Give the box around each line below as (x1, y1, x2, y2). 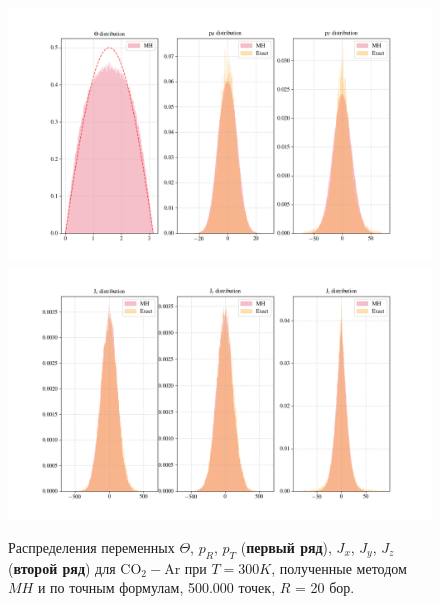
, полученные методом (271, 557, 407, 578)
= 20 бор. (295, 577, 355, 598)
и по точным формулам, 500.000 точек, (37, 577, 276, 598)
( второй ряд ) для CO (8, 557, 142, 578)
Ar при (164, 557, 207, 578)
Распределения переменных (8, 537, 175, 557)
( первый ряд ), (240, 537, 332, 557)
